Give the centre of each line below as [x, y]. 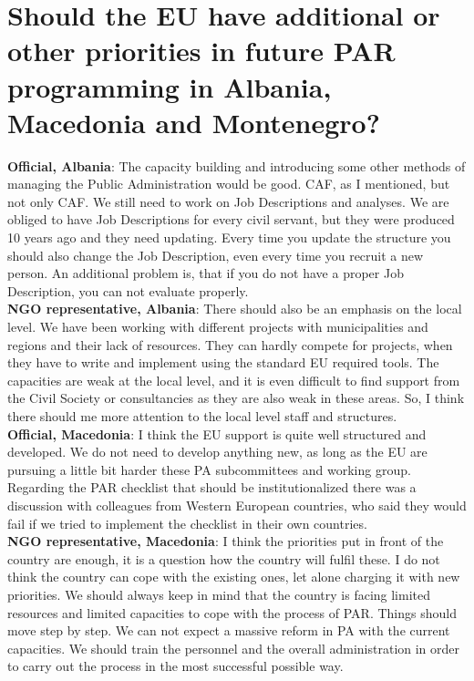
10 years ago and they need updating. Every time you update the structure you [229, 237]
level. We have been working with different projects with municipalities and [218, 327]
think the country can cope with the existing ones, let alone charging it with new [234, 577]
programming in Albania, [170, 86]
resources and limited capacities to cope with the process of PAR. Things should [232, 612]
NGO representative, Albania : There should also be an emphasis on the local [235, 309]
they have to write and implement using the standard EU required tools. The [223, 362]
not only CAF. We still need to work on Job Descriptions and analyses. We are [228, 201]
